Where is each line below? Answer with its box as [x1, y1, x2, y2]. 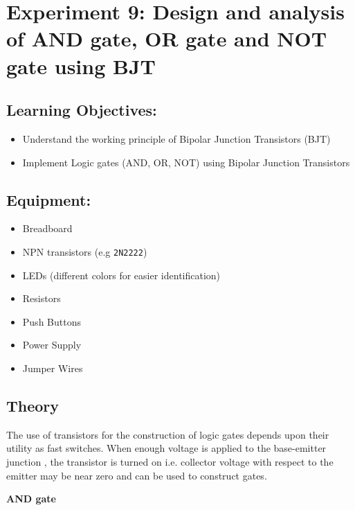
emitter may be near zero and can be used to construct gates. [6, 468, 267, 482]
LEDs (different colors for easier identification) [22, 267, 221, 282]
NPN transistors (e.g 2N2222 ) [22, 244, 147, 258]
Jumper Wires [22, 360, 83, 375]
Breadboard [22, 221, 73, 236]
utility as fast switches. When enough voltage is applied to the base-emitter [6, 441, 327, 455]
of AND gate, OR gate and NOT [6, 24, 327, 53]
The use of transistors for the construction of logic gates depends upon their [6, 427, 329, 441]
